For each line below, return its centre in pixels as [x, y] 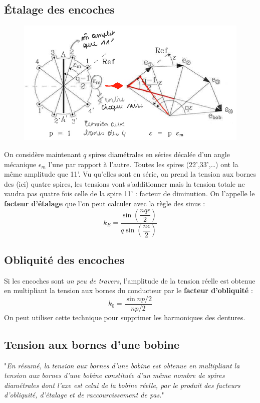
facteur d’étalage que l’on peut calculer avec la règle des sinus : [105, 203]
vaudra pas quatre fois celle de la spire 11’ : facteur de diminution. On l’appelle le [129, 193]
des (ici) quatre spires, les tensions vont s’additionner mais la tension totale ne [124, 183]
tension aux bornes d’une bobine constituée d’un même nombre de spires [114, 375]
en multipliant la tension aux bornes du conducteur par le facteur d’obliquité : [128, 290]
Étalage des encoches [59, 9]
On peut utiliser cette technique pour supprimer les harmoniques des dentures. [125, 317]
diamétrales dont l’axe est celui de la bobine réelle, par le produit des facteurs [122, 385]
